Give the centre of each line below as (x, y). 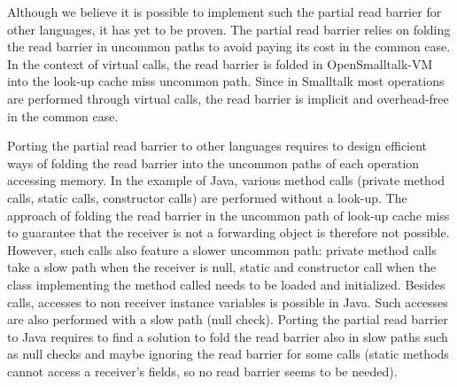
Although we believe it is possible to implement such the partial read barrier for (225, 12)
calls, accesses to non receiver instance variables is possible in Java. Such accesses (228, 302)
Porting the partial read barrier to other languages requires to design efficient (217, 146)
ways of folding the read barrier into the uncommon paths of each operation (213, 163)
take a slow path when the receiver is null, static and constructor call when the (222, 267)
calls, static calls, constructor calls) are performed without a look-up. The (207, 197)
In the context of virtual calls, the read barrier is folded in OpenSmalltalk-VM (220, 63)
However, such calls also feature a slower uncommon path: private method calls (222, 249)
